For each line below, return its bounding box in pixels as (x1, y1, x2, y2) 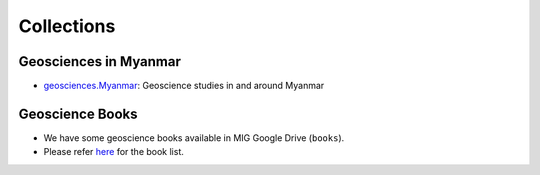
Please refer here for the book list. (43, 146, 185, 158)
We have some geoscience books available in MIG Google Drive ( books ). (43, 131, 345, 144)
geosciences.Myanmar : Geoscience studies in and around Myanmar (43, 80, 325, 92)
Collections (18, 15, 116, 37)
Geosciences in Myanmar (18, 53, 182, 70)
